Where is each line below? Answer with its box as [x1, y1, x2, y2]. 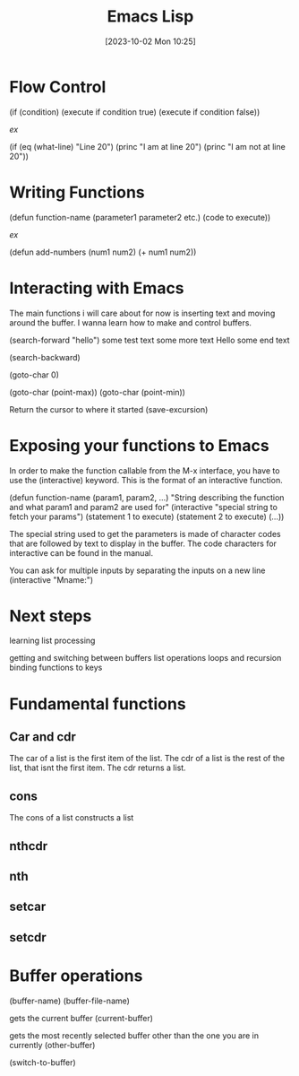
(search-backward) [9, 351, 81, 362]
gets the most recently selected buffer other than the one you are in [9, 1029, 260, 1041]
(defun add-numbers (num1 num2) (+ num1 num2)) [9, 247, 197, 257]
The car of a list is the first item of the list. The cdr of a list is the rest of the [9, 753, 285, 764]
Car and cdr [9, 729, 76, 745]
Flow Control [9, 76, 107, 97]
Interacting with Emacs [9, 278, 185, 298]
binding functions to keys [9, 662, 103, 673]
